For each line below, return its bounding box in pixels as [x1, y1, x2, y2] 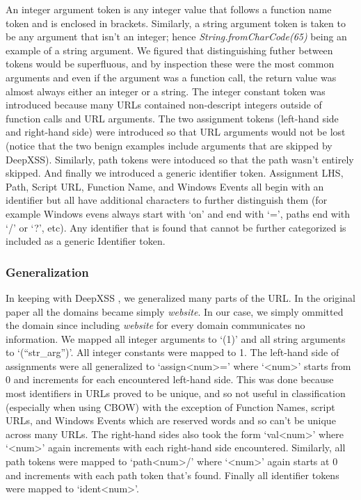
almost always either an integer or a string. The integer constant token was [6, 83, 326, 98]
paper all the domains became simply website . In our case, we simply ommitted [6, 304, 344, 318]
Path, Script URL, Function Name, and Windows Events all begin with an [6, 179, 324, 193]
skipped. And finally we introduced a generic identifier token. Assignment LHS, [6, 166, 344, 180]
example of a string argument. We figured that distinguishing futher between [6, 42, 333, 57]
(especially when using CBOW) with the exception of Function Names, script [6, 399, 335, 414]
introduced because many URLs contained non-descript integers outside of [6, 97, 322, 112]
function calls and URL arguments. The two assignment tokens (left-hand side [6, 111, 339, 125]
